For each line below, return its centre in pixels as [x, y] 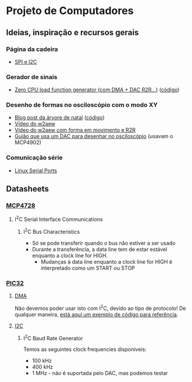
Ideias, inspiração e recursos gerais [73, 33]
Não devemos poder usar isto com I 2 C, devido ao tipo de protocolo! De [100, 308]
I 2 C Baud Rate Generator [53, 337]
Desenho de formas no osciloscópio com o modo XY [82, 105]
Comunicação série [35, 158]
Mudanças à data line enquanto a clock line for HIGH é [107, 261]
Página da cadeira [32, 49]
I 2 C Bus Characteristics [52, 231]
